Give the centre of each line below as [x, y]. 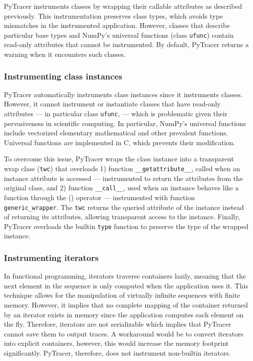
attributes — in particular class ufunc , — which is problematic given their [116, 114]
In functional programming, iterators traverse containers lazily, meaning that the [125, 276]
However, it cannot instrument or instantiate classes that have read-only [112, 104]
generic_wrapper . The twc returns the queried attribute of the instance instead [124, 207]
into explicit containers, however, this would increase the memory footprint [116, 343]
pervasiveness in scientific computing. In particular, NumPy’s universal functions [125, 123]
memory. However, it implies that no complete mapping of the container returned [126, 305]
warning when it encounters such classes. [65, 54]
